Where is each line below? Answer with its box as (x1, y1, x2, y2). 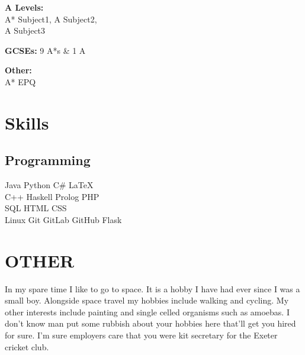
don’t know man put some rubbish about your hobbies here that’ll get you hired (5, 317, 296, 330)
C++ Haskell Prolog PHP (5, 190, 99, 202)
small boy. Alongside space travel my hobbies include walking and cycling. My (5, 294, 289, 306)
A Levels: (5, 1, 44, 13)
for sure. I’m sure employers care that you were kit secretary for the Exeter (5, 329, 278, 341)
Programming (5, 151, 91, 169)
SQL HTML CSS (5, 202, 67, 214)
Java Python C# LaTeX (5, 179, 94, 191)
